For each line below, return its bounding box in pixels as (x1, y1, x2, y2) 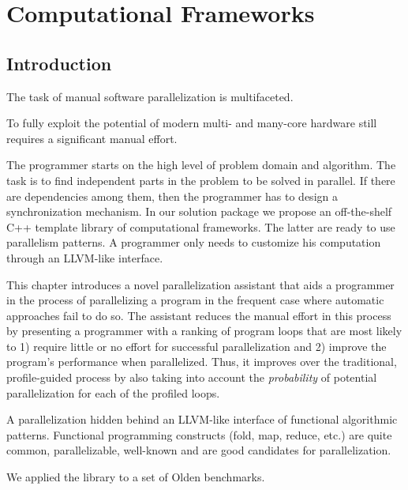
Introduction (6, 51, 112, 75)
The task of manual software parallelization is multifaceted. (6, 88, 294, 104)
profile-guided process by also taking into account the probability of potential (6, 369, 377, 386)
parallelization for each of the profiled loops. (6, 384, 220, 401)
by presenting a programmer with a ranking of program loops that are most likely (6, 322, 402, 339)
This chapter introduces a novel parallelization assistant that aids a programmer (6, 276, 395, 292)
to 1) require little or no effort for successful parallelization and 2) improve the (6, 337, 387, 354)
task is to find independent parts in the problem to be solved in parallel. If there (6, 171, 395, 188)
